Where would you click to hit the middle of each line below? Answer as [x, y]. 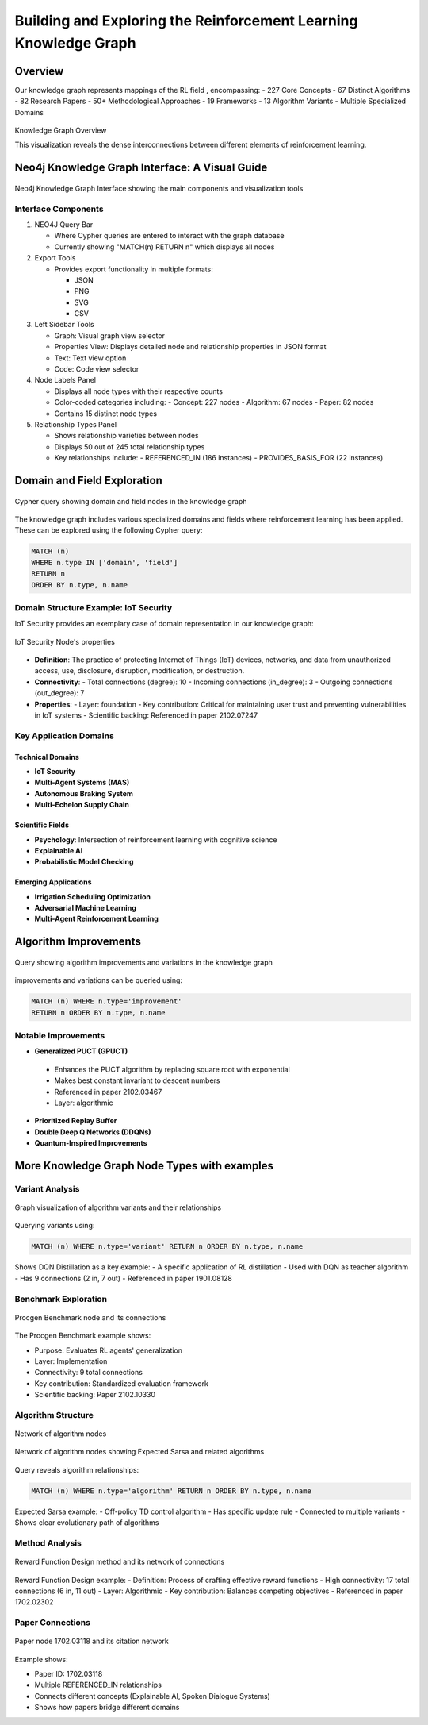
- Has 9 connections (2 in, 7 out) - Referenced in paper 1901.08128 [124, 1278]
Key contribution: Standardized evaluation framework [122, 1383]
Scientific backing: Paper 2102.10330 [95, 1395]
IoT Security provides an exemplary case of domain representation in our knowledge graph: [164, 624]
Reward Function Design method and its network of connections [120, 1562]
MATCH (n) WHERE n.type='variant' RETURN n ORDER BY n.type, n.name [167, 1247]
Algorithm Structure [54, 1415]
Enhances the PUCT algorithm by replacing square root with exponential [172, 1069]
